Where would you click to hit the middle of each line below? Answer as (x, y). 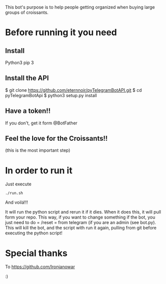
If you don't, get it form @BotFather (41, 123)
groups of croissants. (27, 12)
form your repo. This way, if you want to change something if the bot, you (80, 217)
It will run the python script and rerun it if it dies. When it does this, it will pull (83, 212)
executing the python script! (34, 233)
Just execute (18, 184)
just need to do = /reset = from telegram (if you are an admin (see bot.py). (81, 223)
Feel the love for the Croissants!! (56, 139)
